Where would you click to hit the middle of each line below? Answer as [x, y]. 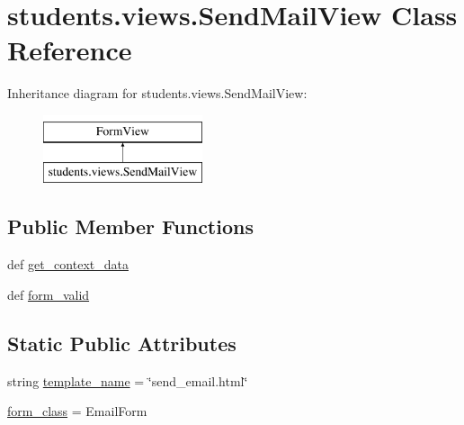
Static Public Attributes [122, 343]
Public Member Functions [130, 226]
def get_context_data [68, 264]
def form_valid [49, 294]
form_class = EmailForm [77, 411]
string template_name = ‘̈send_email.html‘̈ [128, 380]
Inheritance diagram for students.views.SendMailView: [157, 93]
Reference [70, 50]
